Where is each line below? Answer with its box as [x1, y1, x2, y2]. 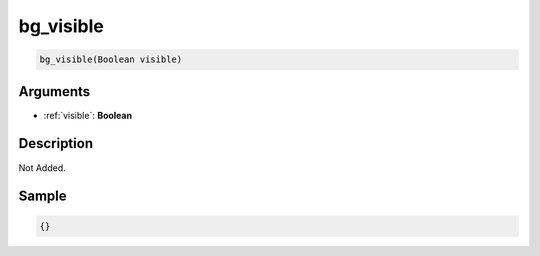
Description [18, 135, 94, 152]
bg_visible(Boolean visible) [39, 54, 183, 65]
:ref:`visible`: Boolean [43, 109, 133, 121]
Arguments [18, 83, 91, 100]
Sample [18, 188, 67, 205]
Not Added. [18, 161, 67, 174]
